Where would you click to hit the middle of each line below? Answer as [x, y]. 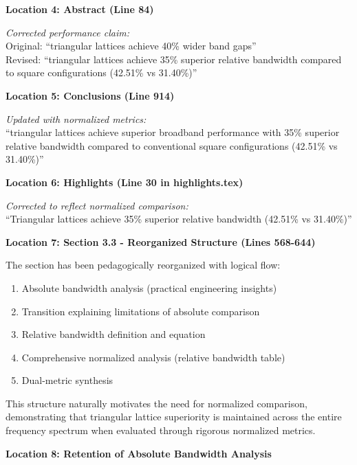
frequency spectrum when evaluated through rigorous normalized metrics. [161, 430]
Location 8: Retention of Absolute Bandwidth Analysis [139, 453]
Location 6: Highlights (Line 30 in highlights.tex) [125, 182]
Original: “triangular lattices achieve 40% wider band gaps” [131, 46]
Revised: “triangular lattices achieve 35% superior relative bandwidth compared [174, 59]
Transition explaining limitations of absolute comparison [141, 311]
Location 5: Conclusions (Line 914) [90, 95]
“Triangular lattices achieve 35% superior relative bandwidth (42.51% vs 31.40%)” [179, 219]
